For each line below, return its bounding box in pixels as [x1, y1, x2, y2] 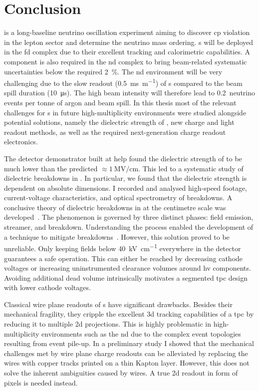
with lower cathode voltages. [4, 282, 91, 293]
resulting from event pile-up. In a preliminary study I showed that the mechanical [4, 338, 254, 349]
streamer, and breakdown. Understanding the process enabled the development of [4, 222, 254, 232]
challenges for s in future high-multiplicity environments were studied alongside [4, 107, 247, 117]
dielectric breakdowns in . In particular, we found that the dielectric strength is [4, 173, 247, 183]
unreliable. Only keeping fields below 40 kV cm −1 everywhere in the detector [4, 242, 241, 253]
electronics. [4, 136, 38, 147]
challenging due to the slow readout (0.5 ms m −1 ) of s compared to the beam [4, 76, 243, 88]
